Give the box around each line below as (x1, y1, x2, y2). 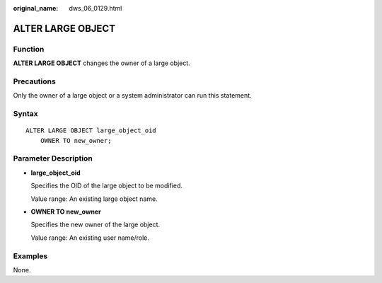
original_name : (13, 4, 59, 12)
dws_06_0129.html (69, 4, 122, 12)
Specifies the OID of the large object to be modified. (30, 181, 183, 190)
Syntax (13, 109, 38, 119)
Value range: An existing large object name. (30, 195, 158, 203)
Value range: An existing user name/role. (30, 233, 150, 242)
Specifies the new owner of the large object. (30, 220, 161, 229)
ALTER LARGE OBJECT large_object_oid (25, 127, 157, 134)
